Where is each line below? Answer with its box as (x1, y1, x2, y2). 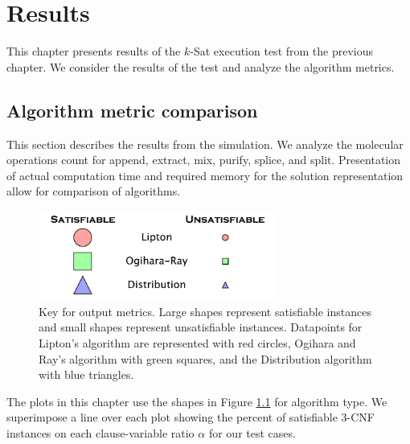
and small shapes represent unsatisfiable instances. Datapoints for (39, 319, 363, 335)
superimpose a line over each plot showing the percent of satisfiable (6, 409, 338, 425)
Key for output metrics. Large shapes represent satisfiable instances (39, 302, 371, 319)
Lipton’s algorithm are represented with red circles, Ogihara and (39, 335, 356, 351)
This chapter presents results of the (6, 43, 181, 60)
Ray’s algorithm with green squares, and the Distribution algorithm (39, 350, 372, 367)
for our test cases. (208, 425, 296, 442)
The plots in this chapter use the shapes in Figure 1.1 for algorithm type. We (6, 393, 387, 409)
